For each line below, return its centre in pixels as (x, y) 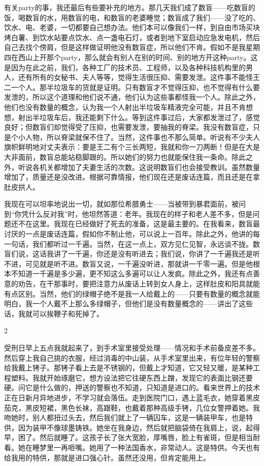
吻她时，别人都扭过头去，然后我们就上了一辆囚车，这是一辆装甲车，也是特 (128, 417)
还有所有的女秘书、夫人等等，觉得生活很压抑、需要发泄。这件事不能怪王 (139, 77)
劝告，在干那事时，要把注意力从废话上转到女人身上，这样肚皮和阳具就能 (139, 284)
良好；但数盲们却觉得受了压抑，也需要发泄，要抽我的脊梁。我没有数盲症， (128, 127)
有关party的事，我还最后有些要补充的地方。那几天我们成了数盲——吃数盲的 (130, 7)
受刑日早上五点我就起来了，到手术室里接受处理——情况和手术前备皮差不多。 (132, 347)
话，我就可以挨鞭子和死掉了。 (54, 313)
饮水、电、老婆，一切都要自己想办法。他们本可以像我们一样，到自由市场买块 (132, 27)
